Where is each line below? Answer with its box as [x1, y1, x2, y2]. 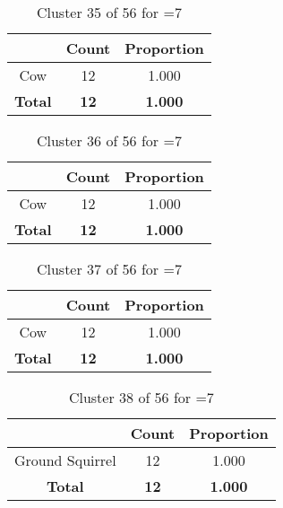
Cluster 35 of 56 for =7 [36, 2, 182, 22]
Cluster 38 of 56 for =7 [68, 387, 214, 407]
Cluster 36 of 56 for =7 [36, 130, 182, 151]
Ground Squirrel [14, 450, 116, 470]
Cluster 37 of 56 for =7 [36, 258, 182, 279]
